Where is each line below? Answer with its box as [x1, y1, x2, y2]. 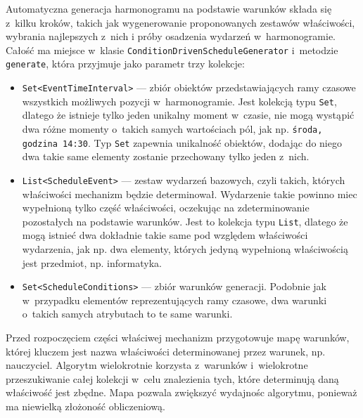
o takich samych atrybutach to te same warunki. [22, 306, 233, 321]
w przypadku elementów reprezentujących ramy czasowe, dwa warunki [22, 292, 327, 307]
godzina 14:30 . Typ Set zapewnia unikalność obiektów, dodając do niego [22, 135, 342, 150]
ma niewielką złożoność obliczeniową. [6, 399, 165, 413]
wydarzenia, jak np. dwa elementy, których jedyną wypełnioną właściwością [22, 242, 348, 256]
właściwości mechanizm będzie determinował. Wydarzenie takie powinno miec [22, 186, 357, 201]
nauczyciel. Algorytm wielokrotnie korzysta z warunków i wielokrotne [6, 358, 308, 372]
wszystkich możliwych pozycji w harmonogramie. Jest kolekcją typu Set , [22, 93, 337, 108]
